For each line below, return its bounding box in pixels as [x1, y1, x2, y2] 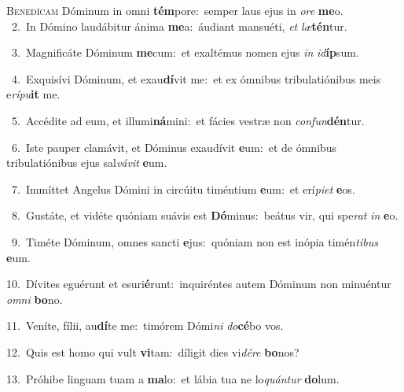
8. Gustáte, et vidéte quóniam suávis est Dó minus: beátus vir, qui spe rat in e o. [11, 207, 398, 224]
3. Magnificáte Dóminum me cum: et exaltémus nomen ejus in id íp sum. [11, 44, 359, 61]
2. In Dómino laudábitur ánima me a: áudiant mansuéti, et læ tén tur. [11, 17, 347, 34]
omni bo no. [6, 290, 63, 307]
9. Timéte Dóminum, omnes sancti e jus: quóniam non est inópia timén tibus [11, 233, 378, 250]
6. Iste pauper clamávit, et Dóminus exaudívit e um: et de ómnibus [11, 139, 337, 155]
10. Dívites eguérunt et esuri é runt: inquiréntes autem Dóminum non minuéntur [6, 276, 391, 292]
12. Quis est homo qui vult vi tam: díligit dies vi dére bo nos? [6, 343, 299, 360]
